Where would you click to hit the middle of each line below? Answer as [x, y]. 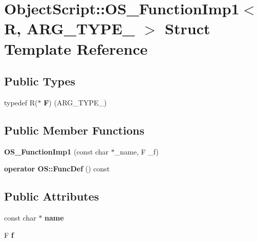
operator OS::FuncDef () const [57, 169]
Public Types [40, 81]
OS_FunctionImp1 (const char [57, 151]
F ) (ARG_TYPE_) [75, 102]
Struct [188, 28]
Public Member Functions [74, 130]
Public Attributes [52, 196]
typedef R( [21, 102]
